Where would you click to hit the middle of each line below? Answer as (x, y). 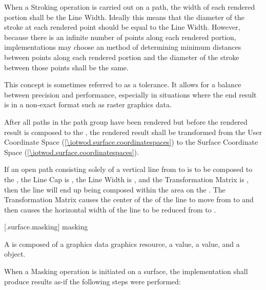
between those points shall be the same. (66, 67)
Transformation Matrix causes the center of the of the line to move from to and (129, 199)
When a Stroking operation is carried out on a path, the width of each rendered (130, 7)
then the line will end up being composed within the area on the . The (115, 189)
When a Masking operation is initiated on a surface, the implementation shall (126, 271)
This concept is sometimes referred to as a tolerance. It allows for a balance (123, 84)
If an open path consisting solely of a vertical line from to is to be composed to (128, 169)
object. (15, 254)
